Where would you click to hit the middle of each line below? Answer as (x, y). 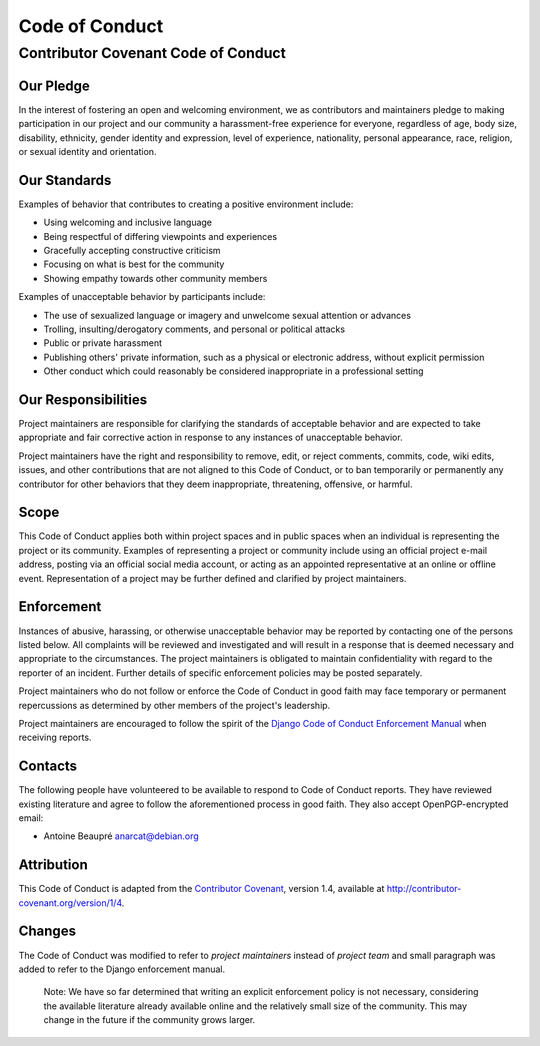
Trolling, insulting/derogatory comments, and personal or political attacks (194, 329)
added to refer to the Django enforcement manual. (122, 969)
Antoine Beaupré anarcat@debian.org (121, 836)
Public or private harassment (103, 343)
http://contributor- (424, 889)
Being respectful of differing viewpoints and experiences (160, 236)
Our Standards (65, 180)
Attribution (53, 865)
